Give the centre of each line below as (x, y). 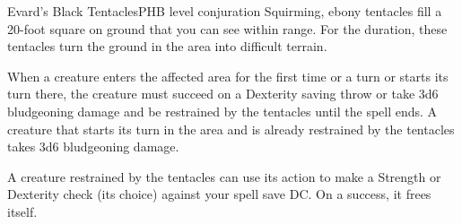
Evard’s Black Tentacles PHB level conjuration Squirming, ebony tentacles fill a (225, 11)
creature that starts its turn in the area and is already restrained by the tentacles (231, 129)
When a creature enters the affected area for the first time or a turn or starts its (228, 76)
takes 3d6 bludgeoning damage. (93, 146)
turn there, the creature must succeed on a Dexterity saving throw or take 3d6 (223, 94)
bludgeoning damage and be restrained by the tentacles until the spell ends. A (222, 111)
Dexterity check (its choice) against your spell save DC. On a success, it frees (219, 194)
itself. (22, 211)
